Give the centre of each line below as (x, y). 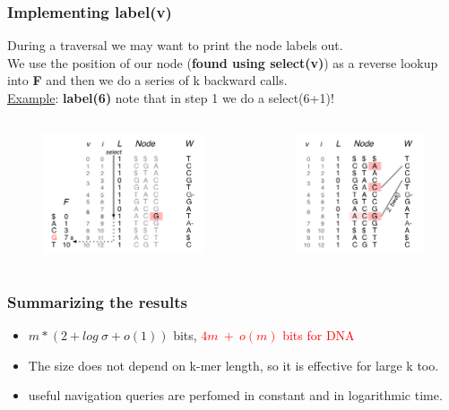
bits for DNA (319, 335)
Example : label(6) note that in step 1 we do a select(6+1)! (171, 98)
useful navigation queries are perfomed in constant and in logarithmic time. (235, 395)
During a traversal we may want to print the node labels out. (175, 45)
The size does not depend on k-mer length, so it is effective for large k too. (233, 365)
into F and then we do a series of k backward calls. (147, 80)
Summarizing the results (97, 301)
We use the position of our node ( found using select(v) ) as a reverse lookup (223, 62)
